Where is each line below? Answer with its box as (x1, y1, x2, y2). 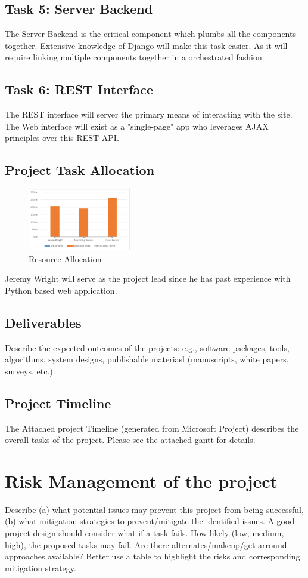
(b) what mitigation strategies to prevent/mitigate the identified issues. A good (5, 515, 295, 527)
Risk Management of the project (5, 468, 278, 493)
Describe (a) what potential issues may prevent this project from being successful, (5, 503, 304, 515)
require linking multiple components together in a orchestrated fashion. (5, 51, 265, 63)
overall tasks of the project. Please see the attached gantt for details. (5, 433, 256, 446)
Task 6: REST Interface (5, 80, 154, 99)
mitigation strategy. (5, 561, 76, 574)
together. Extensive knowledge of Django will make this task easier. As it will (5, 39, 288, 51)
